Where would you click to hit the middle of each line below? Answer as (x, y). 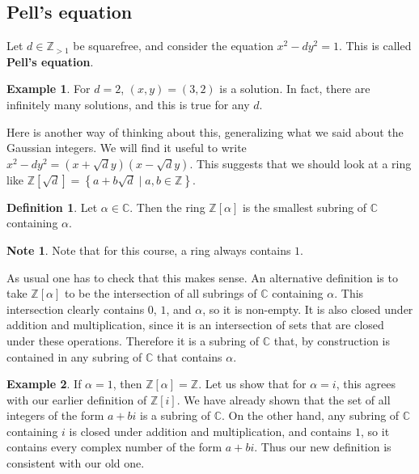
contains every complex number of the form (114, 447)
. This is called (375, 46)
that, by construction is (332, 340)
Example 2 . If (44, 384)
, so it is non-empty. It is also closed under (308, 309)
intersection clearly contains (76, 309)
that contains (190, 356)
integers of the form (55, 415)
